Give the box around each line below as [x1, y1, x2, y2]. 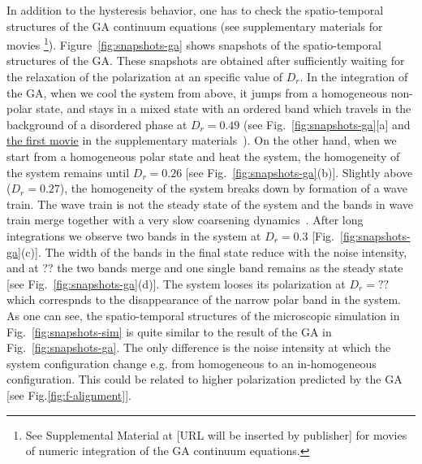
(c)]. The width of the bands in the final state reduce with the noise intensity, [20, 243, 407, 260]
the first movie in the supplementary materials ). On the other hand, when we [6, 132, 397, 149]
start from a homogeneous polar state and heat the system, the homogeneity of [6, 148, 400, 164]
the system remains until [6, 163, 130, 180]
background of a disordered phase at [6, 115, 187, 132]
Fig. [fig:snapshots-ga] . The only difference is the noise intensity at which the [6, 339, 391, 356]
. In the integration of [299, 68, 408, 85]
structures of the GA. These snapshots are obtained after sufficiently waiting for [6, 52, 405, 69]
